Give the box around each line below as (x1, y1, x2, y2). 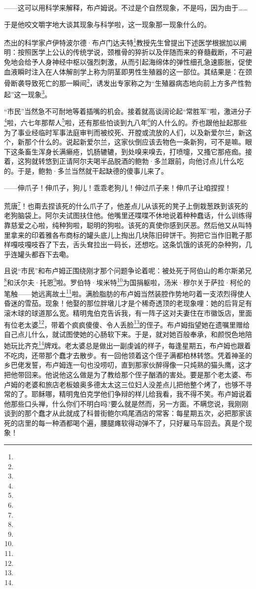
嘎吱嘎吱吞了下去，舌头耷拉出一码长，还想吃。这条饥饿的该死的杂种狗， (10, 239, 245, 250)
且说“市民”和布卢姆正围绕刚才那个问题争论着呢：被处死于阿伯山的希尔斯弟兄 (4, 265, 252, 276)
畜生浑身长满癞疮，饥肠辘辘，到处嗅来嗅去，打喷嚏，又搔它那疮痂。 (24, 146, 245, 156)
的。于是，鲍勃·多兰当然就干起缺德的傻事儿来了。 (4, 165, 168, 176)
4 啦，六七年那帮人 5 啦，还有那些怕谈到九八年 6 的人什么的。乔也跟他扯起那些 (4, 116, 247, 127)
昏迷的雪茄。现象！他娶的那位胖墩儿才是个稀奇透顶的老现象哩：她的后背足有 (4, 298, 252, 308)
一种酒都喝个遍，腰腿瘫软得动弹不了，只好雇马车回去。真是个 (45, 417, 245, 428)
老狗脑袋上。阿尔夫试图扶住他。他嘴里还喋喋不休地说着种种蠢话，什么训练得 (4, 210, 252, 221)
